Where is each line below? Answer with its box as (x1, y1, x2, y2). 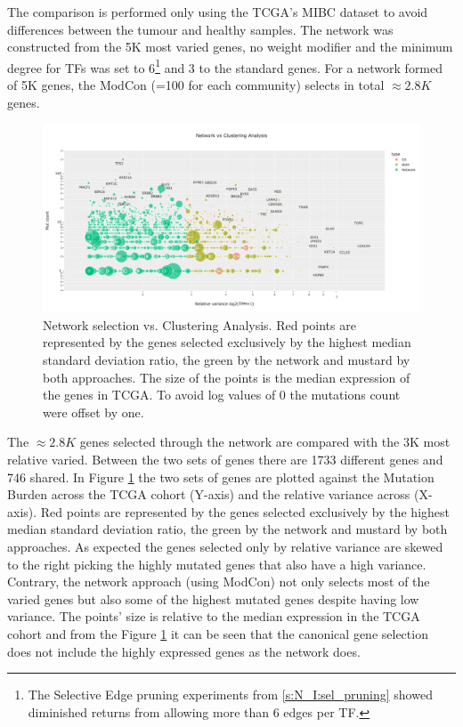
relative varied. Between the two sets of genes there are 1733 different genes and (7, 449, 443, 468)
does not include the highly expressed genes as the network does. (7, 642, 361, 660)
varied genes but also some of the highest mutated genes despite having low (7, 589, 419, 608)
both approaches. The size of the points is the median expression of (43, 368, 410, 386)
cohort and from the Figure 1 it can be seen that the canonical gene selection (7, 624, 428, 642)
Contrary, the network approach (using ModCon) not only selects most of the (7, 572, 430, 591)
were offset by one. (43, 402, 144, 421)
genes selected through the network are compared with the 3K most (79, 432, 451, 451)
